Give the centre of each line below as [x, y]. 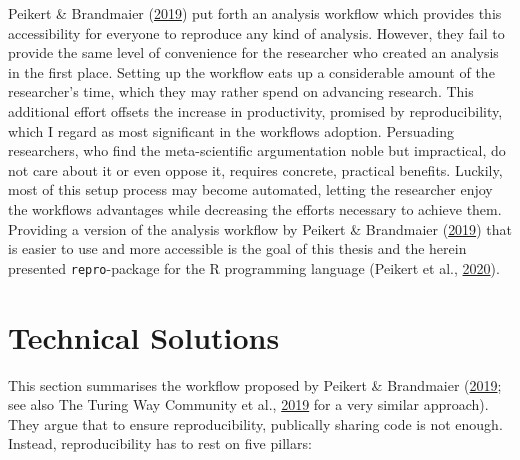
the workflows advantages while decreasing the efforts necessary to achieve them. [255, 208]
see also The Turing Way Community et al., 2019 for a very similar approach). [248, 404]
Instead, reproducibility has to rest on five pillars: [160, 443]
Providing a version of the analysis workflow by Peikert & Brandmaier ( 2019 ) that [260, 228]
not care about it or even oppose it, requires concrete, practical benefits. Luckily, [255, 169]
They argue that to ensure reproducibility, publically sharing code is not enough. [255, 423]
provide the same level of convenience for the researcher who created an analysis [253, 52]
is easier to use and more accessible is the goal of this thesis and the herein [237, 248]
